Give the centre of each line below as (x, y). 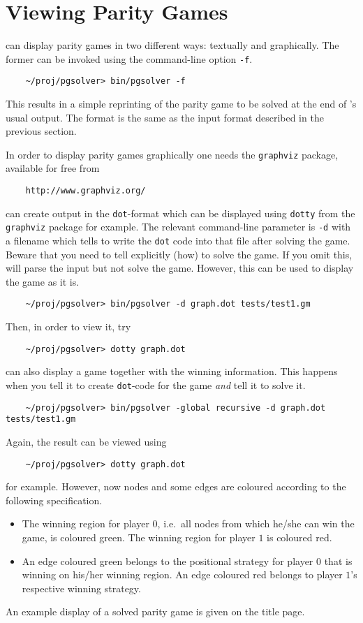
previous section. (41, 131)
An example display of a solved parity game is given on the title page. (155, 611)
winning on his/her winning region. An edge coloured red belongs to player (182, 574)
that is (338, 560)
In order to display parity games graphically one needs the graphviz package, (172, 154)
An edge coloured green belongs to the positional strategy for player (168, 560)
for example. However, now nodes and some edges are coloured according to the (176, 486)
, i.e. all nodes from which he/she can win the (256, 523)
